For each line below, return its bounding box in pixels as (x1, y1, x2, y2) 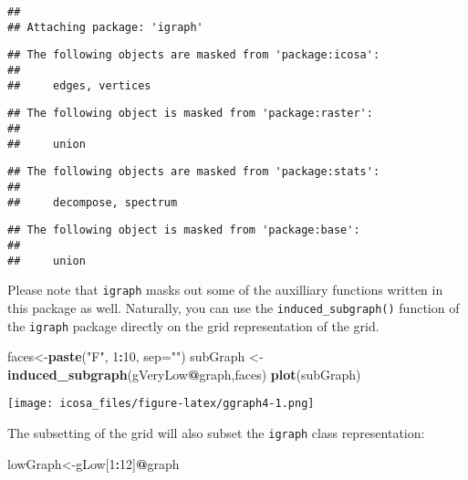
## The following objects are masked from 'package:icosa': (7, 48, 380, 62)
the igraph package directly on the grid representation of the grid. (7, 316, 380, 335)
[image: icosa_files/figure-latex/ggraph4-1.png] (7, 397, 315, 411)
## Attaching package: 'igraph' (7, 20, 203, 34)
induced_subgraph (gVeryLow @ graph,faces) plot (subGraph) (7, 364, 361, 383)
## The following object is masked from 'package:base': (7, 224, 360, 237)
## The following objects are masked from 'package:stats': (7, 165, 380, 179)
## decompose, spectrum (7, 195, 178, 209)
